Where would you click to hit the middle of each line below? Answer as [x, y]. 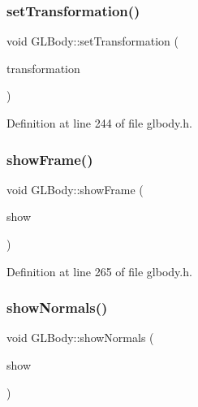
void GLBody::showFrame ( [75, 189]
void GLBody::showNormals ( [80, 338]
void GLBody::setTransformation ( [93, 41]
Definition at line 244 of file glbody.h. [99, 123]
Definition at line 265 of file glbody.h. [99, 271]
